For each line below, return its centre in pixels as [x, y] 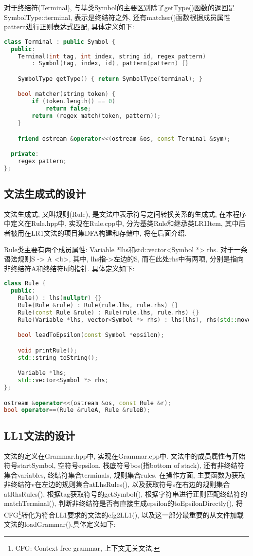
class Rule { [25, 284]
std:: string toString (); [58, 358]
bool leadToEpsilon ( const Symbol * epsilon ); [91, 335]
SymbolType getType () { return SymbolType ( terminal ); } [110, 79]
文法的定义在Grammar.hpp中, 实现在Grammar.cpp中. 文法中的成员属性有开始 [125, 455]
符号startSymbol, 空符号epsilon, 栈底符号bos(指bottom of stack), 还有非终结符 [124, 465]
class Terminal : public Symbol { [60, 42]
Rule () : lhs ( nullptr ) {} [60, 298]
